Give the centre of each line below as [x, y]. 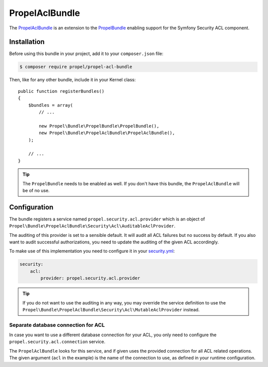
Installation [27, 42]
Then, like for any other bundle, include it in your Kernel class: [72, 80]
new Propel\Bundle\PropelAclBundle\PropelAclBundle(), [107, 133]
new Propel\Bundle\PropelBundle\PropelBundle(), [99, 126]
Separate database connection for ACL [57, 325]
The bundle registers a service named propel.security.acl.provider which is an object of [107, 219]
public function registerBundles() [61, 91]
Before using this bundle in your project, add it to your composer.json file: [86, 54]
